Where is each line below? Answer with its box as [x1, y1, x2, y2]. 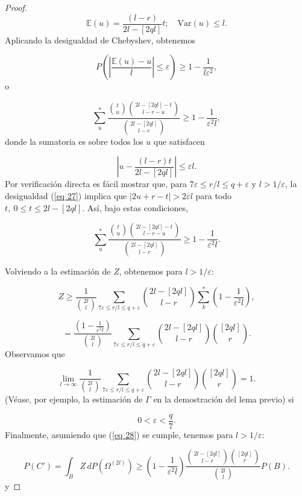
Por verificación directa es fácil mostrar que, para [5, 177, 187, 190]
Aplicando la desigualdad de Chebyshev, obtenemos [5, 33, 196, 46]
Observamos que [5, 348, 65, 360]
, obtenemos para [119, 264, 183, 277]
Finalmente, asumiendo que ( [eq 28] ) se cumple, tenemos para [5, 428, 233, 440]
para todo [195, 189, 232, 202]
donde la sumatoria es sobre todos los [5, 135, 143, 147]
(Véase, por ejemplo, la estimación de [5, 393, 143, 405]
